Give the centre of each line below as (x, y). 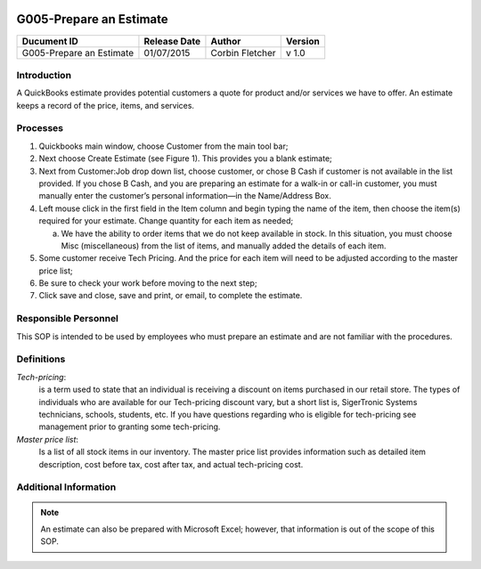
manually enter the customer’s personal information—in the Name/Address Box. (185, 196)
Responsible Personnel (68, 319)
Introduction (44, 75)
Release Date (172, 41)
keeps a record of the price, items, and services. (106, 105)
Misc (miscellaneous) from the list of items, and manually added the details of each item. (224, 246)
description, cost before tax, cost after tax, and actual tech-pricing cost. (171, 464)
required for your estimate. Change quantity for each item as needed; (166, 221)
